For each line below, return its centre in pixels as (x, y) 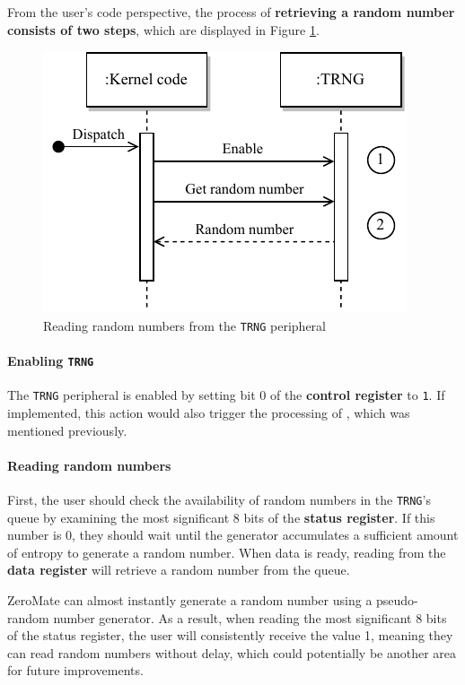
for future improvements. (75, 670)
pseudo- (397, 599)
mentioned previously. (67, 430)
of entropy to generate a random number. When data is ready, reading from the (227, 552)
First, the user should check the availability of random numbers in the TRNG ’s (219, 499)
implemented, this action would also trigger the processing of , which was (209, 412)
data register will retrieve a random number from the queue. (179, 570)
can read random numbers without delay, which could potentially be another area (232, 652)
